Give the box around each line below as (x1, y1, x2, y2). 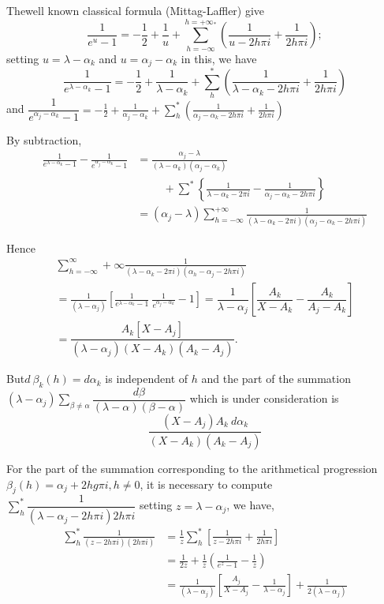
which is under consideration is (189, 390, 339, 407)
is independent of (105, 370, 188, 387)
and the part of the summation (201, 370, 351, 387)
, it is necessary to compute (140, 475, 273, 492)
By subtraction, (6, 131, 82, 148)
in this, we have (181, 50, 257, 66)
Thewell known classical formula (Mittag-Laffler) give (6, 2, 265, 18)
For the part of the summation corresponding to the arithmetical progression (6, 460, 378, 476)
